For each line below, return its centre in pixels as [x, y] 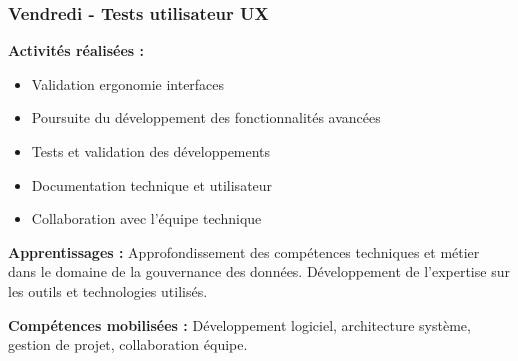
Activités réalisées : [76, 50]
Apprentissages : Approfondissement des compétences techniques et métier [244, 251]
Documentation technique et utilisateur [152, 184]
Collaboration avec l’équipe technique [146, 218]
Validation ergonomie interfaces [128, 83]
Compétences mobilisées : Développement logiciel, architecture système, [239, 324]
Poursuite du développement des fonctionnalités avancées [206, 117]
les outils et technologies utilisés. [108, 290]
